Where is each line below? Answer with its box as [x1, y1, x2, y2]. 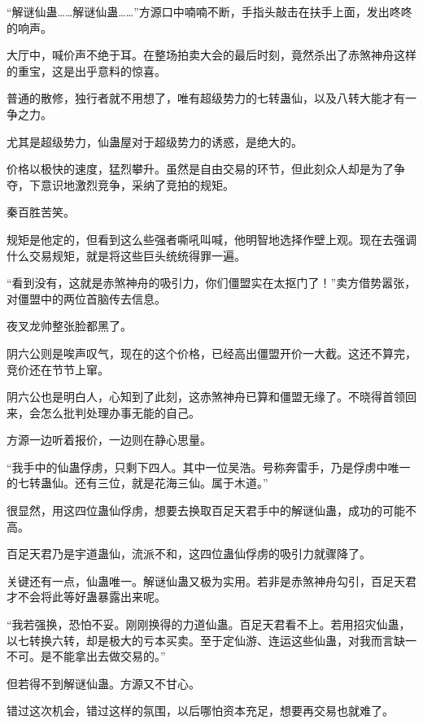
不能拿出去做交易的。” [51, 648, 166, 665]
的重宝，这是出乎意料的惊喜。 [7, 62, 166, 79]
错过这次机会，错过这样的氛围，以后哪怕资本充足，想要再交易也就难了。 [7, 702, 394, 719]
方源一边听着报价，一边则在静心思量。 [7, 431, 211, 448]
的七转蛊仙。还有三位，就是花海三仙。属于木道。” [7, 474, 268, 491]
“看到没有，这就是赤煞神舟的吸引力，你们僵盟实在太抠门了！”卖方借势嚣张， [7, 274, 416, 291]
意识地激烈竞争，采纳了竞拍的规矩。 [40, 176, 234, 193]
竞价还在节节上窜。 [7, 360, 109, 377]
